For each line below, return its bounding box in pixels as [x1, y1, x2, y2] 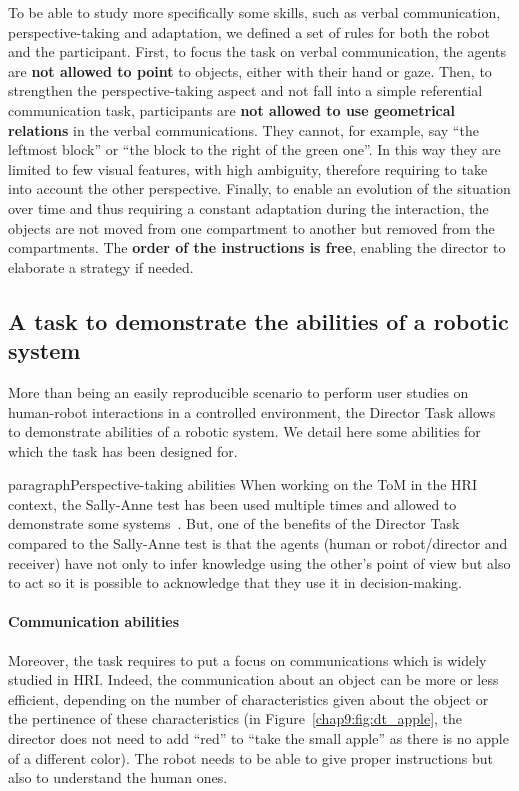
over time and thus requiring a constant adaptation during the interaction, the [8, 197, 489, 218]
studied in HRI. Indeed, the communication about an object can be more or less [8, 669, 499, 690]
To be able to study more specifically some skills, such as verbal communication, [8, 2, 501, 22]
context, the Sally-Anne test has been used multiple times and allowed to [8, 493, 457, 514]
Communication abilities [8, 611, 180, 632]
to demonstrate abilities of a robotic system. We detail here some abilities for [8, 421, 481, 442]
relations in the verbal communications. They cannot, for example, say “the [8, 119, 479, 140]
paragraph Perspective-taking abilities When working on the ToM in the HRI [8, 474, 477, 495]
